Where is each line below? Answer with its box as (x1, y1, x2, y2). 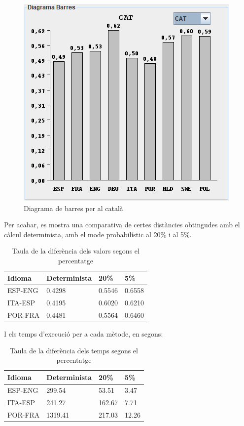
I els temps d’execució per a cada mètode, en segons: (4, 329, 163, 339)
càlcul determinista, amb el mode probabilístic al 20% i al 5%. (4, 229, 192, 239)
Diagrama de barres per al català (24, 203, 123, 213)
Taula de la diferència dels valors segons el (11, 246, 139, 256)
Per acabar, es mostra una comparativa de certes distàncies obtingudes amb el (4, 219, 240, 230)
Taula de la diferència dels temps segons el (9, 345, 138, 355)
